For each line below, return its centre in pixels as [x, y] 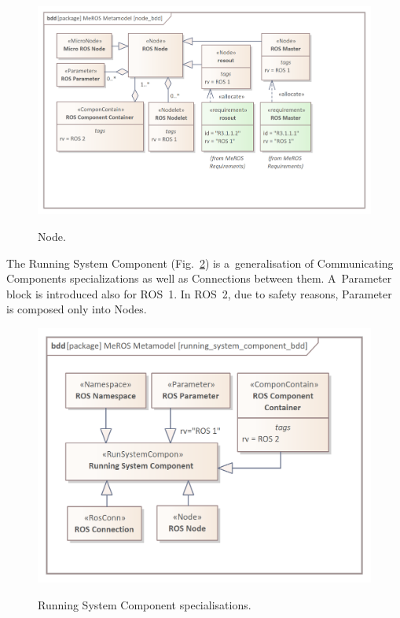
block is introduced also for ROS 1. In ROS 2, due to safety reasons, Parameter [199, 293]
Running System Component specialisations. [145, 604]
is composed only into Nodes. [77, 309]
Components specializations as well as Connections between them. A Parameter [199, 278]
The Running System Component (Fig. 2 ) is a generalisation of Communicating [200, 263]
